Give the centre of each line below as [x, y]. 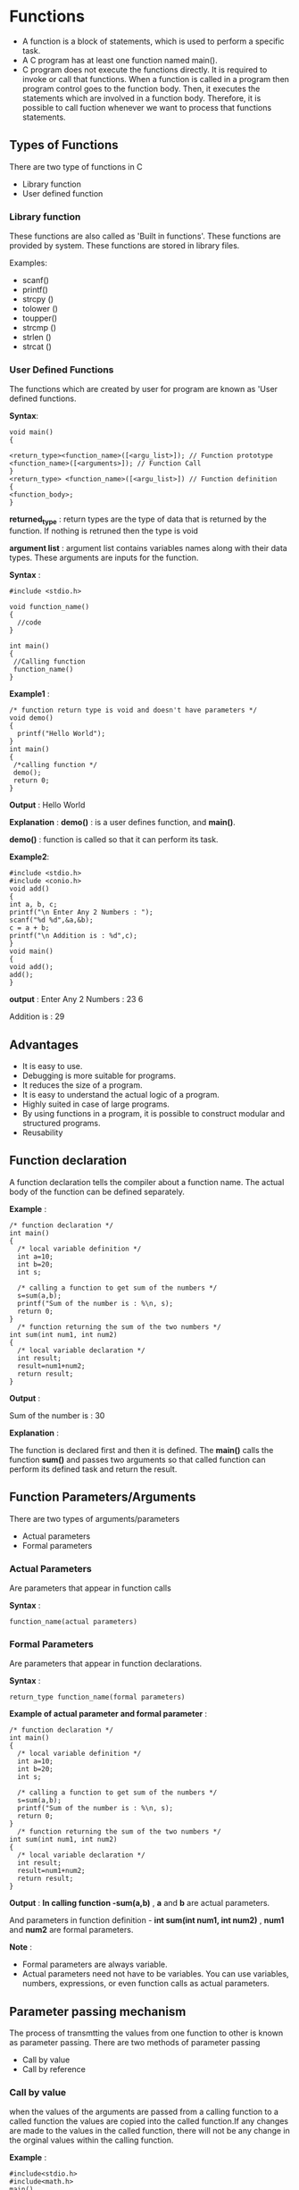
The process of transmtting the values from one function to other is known [146, 2033]
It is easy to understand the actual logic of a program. [121, 1094]
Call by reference [54, 2069]
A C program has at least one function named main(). [120, 60]
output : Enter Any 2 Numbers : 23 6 [76, 999]
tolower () [40, 309]
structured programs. [61, 1123]
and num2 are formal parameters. [71, 1930]
